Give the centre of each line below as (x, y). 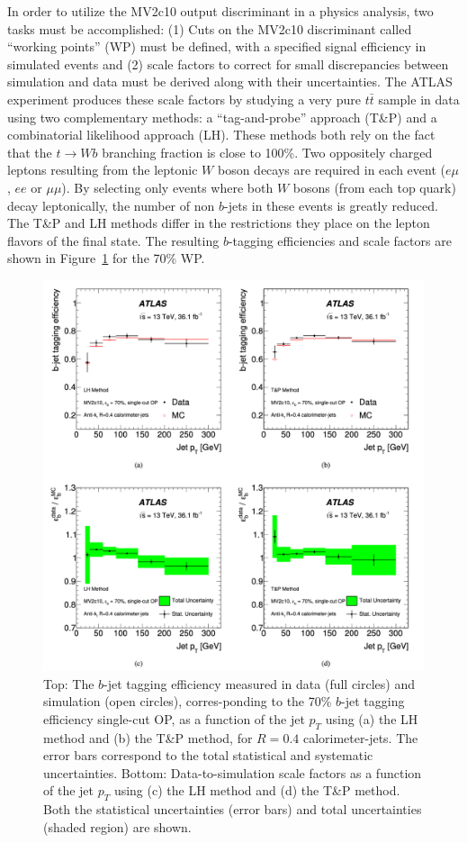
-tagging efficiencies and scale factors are (340, 240)
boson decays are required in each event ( (331, 170)
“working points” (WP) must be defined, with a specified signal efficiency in (217, 46)
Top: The (69, 683)
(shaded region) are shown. (117, 826)
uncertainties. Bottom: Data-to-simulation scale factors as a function (233, 772)
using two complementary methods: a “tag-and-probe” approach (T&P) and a (222, 117)
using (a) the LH (372, 718)
